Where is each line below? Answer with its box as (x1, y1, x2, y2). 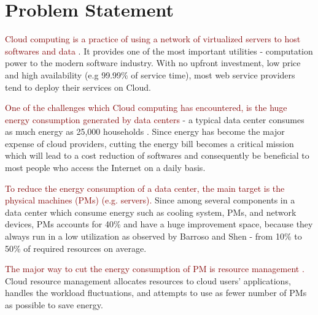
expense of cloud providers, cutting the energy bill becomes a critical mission (5, 137, 294, 150)
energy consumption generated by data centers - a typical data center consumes (5, 113, 304, 126)
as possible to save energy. (5, 298, 103, 311)
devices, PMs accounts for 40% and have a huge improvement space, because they (5, 218, 313, 230)
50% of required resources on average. (5, 241, 147, 254)
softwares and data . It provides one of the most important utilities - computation (5, 44, 313, 57)
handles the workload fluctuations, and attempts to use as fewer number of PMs (5, 286, 307, 299)
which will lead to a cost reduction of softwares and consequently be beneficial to (5, 149, 309, 162)
